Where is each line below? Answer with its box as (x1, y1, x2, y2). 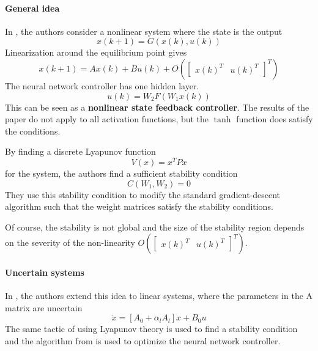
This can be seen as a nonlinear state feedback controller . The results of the (5, 100, 309, 113)
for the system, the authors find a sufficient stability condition (5, 167, 238, 180)
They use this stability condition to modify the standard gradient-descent (5, 188, 281, 201)
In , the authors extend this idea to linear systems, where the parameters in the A (5, 289, 313, 302)
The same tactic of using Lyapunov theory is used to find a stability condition (5, 322, 298, 335)
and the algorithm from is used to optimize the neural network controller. (5, 334, 281, 347)
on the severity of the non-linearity (5, 236, 135, 249)
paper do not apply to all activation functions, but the (5, 113, 209, 125)
